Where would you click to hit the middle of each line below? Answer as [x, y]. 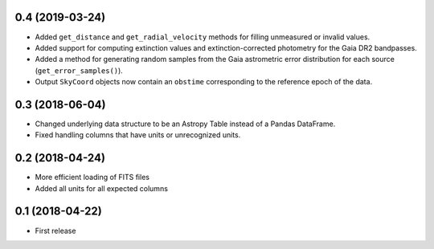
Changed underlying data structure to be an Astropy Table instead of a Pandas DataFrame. [185, 124]
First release [55, 231]
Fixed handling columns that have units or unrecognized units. [138, 135]
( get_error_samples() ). [79, 70]
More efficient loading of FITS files [92, 178]
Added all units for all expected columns [102, 188]
